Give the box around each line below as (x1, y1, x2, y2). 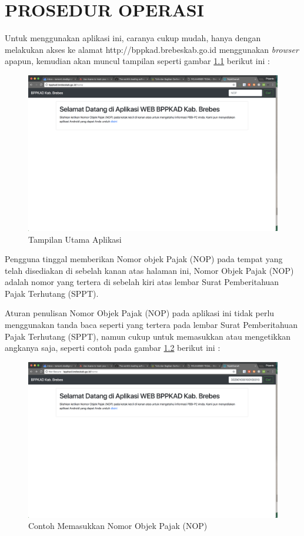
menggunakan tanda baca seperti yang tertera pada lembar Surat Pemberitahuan (5, 319, 298, 331)
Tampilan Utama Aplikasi (28, 233, 122, 245)
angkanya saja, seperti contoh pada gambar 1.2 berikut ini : (5, 341, 221, 354)
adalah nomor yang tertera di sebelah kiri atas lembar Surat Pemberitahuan (5, 276, 279, 288)
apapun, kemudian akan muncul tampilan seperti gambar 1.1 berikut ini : (5, 55, 270, 67)
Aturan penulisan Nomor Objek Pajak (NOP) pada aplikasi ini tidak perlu (5, 307, 275, 319)
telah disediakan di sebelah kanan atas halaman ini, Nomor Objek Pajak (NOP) (5, 264, 294, 276)
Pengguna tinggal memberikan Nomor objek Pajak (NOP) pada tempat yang (5, 253, 283, 265)
